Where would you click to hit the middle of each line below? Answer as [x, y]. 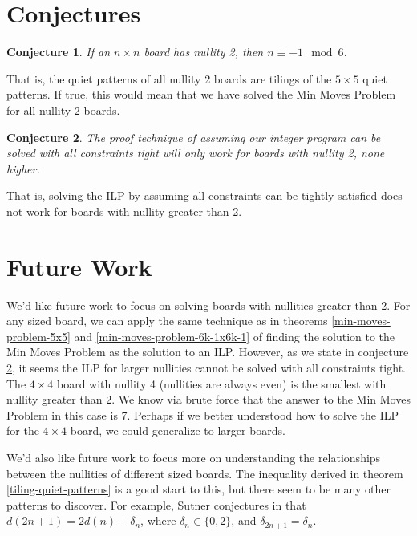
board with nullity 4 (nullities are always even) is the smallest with [222, 383]
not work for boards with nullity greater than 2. [124, 211]
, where [158, 520]
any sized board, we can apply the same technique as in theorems [167, 321]
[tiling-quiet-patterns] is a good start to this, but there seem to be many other [198, 489]
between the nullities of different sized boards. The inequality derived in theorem [205, 473]
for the [23, 430]
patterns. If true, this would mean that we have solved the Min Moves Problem [201, 94]
